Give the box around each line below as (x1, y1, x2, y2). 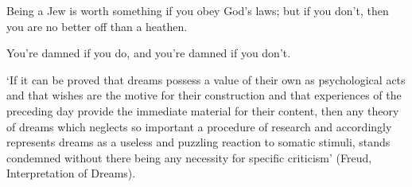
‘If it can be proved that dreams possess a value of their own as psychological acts (6, 71, 406, 88)
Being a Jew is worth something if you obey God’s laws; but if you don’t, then (6, 2, 389, 18)
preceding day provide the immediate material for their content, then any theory (6, 102, 399, 119)
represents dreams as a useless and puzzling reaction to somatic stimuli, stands (6, 134, 391, 150)
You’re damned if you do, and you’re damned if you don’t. (6, 45, 291, 61)
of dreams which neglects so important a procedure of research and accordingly (6, 118, 392, 134)
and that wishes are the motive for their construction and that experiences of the (6, 87, 402, 103)
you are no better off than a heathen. (6, 18, 188, 34)
